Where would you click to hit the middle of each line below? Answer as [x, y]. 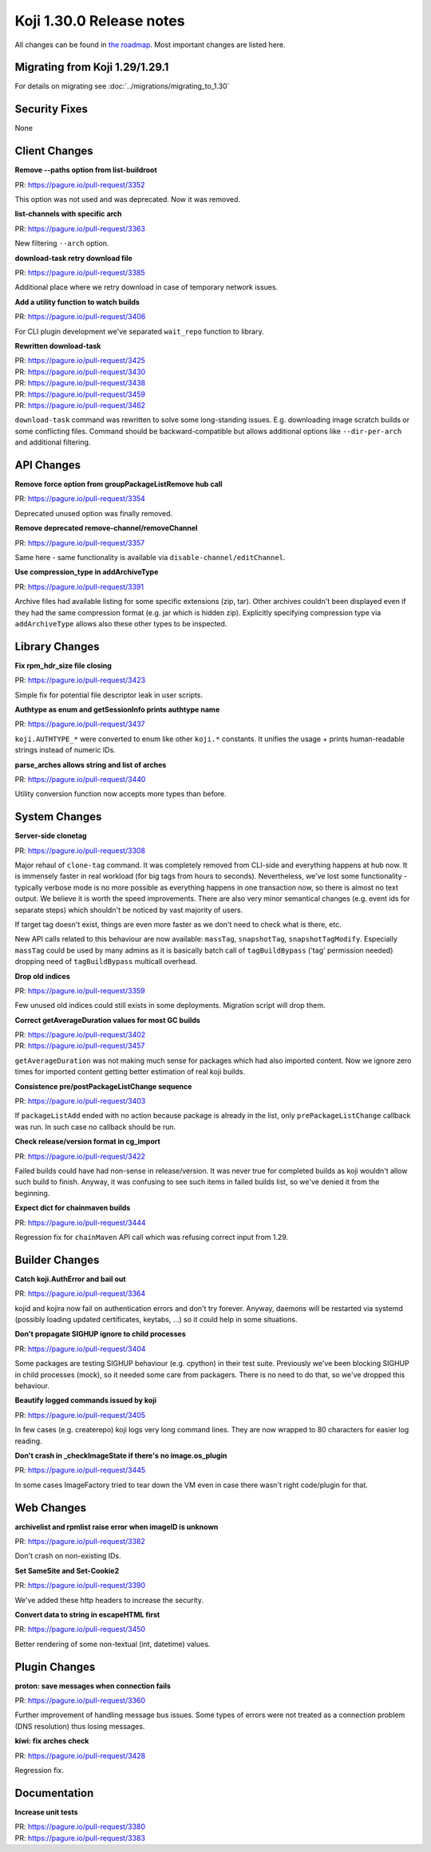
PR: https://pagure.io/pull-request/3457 [80, 1046]
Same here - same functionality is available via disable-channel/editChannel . [150, 557]
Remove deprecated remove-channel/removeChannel [106, 528]
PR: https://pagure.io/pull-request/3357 [80, 543]
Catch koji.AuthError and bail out [71, 1279]
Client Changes [54, 151]
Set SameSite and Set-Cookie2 [67, 1570]
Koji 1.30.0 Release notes [100, 21]
